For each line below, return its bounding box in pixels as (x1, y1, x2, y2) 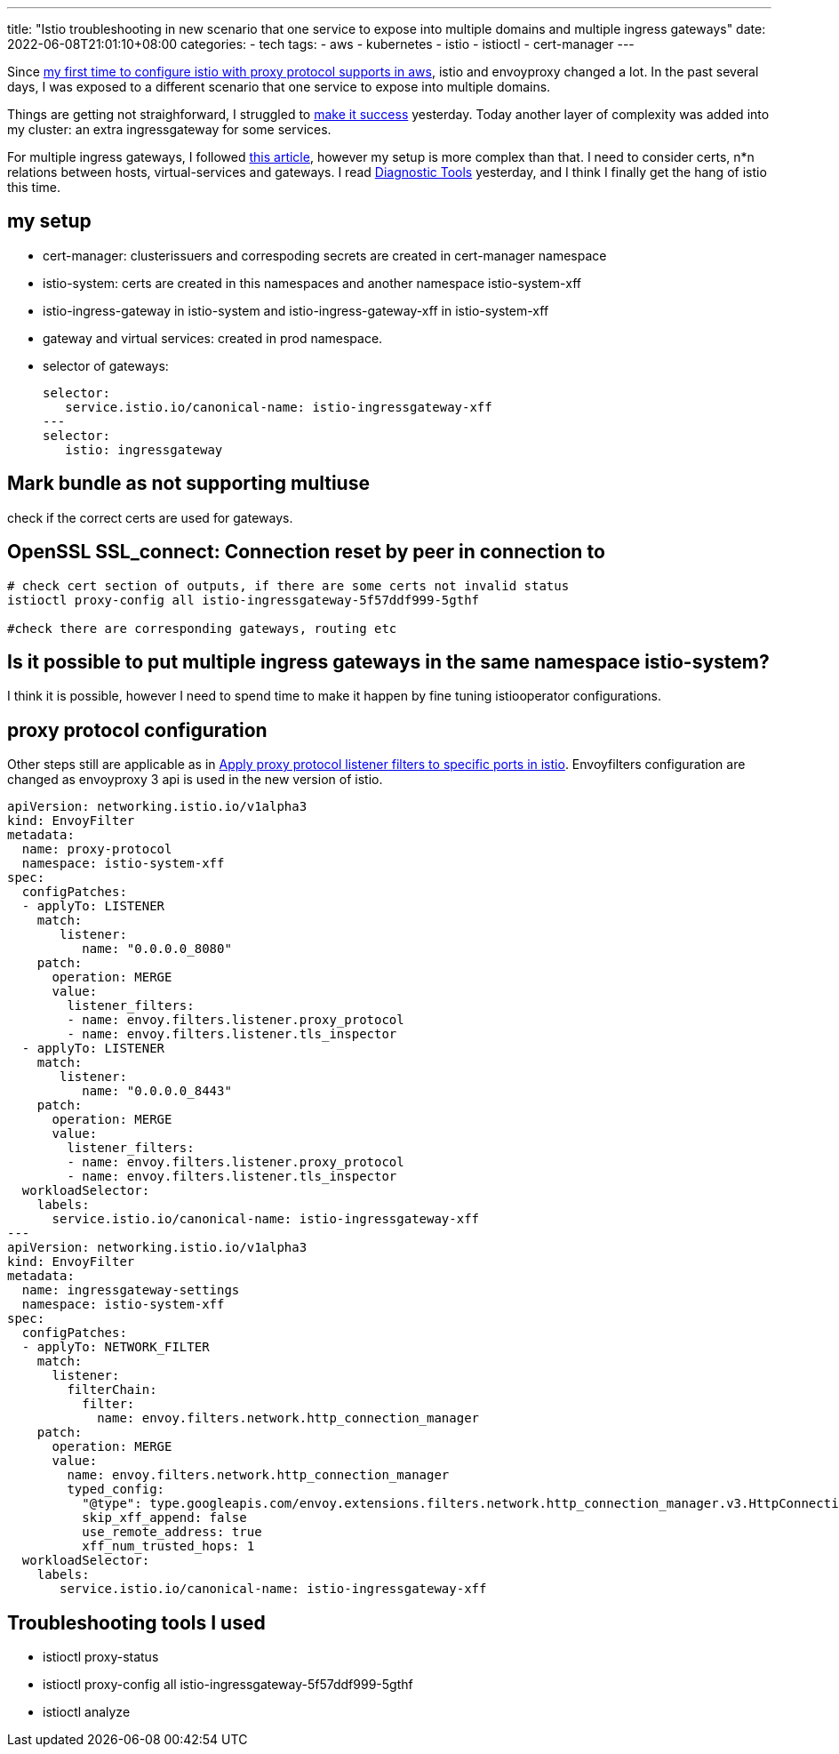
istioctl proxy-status (43, 1649, 159, 1665)
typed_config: (67, 1482, 165, 1497)
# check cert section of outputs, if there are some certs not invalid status (7, 578, 570, 593)
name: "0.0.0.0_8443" (82, 1084, 232, 1099)
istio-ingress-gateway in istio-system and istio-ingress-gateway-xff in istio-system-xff (43, 302, 549, 318)
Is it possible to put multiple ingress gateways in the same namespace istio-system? (7, 650, 770, 673)
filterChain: (67, 1382, 157, 1398)
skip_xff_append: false (82, 1510, 247, 1526)
